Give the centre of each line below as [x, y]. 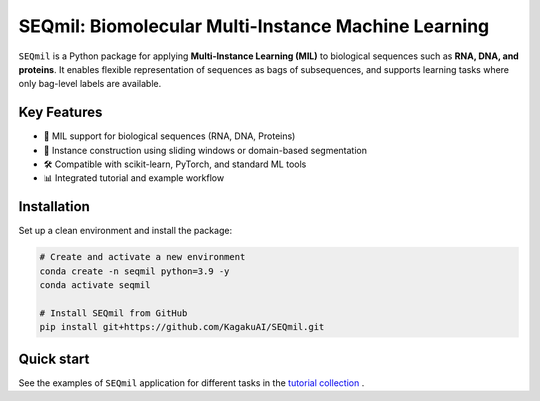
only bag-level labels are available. [90, 84]
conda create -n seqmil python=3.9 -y [134, 271]
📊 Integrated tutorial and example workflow [134, 178]
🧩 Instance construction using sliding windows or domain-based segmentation [205, 150]
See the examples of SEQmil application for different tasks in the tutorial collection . [191, 382]
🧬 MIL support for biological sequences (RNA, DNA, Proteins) [169, 136]
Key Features [60, 112]
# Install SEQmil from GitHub [113, 313]
